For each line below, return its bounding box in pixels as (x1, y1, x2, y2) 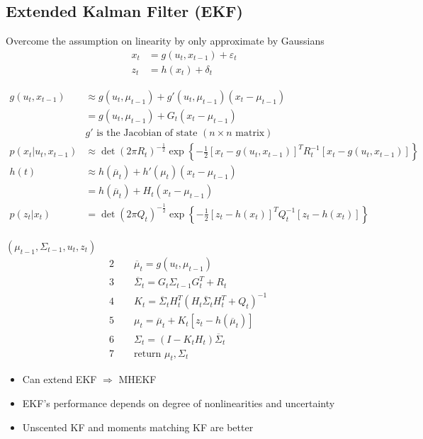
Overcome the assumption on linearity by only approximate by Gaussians (6, 33, 325, 48)
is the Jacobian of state (96, 127, 198, 138)
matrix (235, 127, 265, 138)
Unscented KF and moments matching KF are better (22, 419, 254, 434)
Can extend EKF (22, 372, 97, 387)
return (134, 348, 162, 359)
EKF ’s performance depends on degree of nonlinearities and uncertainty (22, 396, 335, 411)
